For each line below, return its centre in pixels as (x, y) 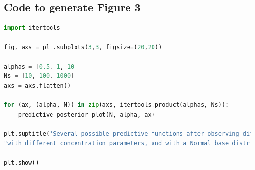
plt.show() (22, 162)
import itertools (32, 28)
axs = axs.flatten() (38, 85)
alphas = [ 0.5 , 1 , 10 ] (41, 66)
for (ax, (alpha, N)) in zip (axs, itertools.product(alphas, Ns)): (116, 105)
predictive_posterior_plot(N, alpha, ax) (86, 114)
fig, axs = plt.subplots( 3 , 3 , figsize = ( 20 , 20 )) (83, 47)
